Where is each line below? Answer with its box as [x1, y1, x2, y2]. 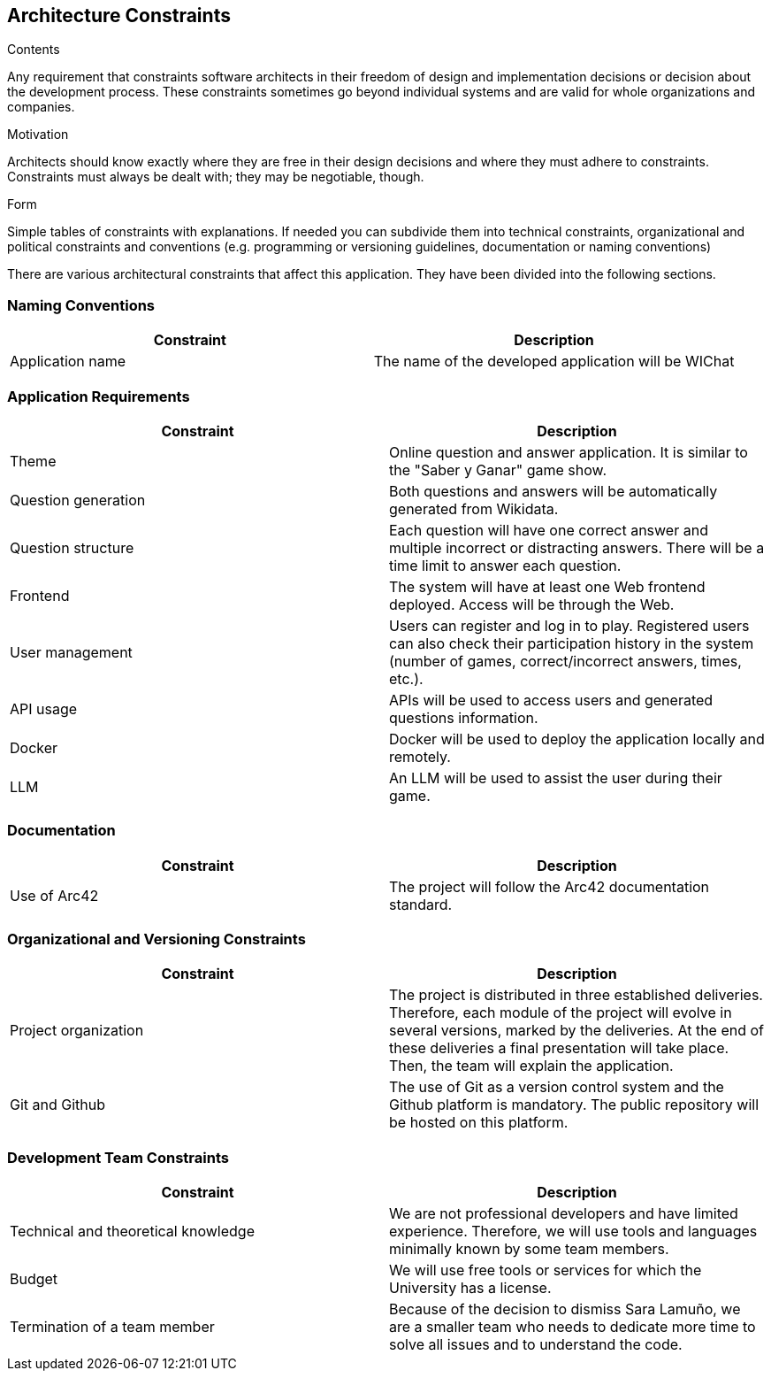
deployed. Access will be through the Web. [389, 595, 675, 613]
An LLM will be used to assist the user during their [389, 768, 722, 787]
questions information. [389, 708, 538, 727]
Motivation [7, 127, 69, 142]
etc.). [389, 669, 424, 688]
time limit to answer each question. [389, 556, 622, 574]
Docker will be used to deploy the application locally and [389, 729, 765, 748]
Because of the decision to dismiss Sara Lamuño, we [389, 1300, 741, 1319]
